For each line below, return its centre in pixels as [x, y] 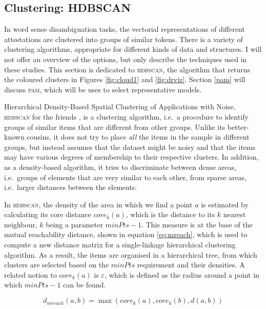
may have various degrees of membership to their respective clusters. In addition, [131, 157]
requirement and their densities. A [191, 265]
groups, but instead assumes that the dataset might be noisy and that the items [130, 147]
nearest [234, 214]
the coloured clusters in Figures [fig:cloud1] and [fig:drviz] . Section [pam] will [125, 79]
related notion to [30, 274]
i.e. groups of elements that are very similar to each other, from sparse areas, [126, 177]
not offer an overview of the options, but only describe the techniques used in [126, 59]
